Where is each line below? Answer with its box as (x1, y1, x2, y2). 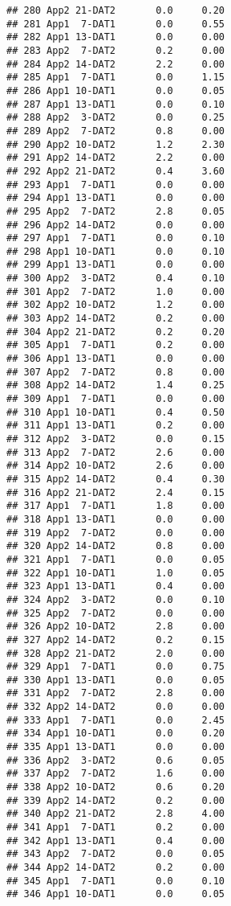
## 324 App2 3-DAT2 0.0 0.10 (6, 593, 225, 605)
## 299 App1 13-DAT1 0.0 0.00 (6, 259, 225, 271)
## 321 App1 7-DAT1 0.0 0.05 (6, 553, 225, 565)
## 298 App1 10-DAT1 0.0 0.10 (6, 245, 225, 257)
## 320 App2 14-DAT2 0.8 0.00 (6, 540, 225, 552)
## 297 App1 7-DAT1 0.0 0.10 (6, 232, 225, 244)
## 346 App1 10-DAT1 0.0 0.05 (6, 888, 225, 900)
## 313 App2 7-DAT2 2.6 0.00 (6, 446, 225, 458)
